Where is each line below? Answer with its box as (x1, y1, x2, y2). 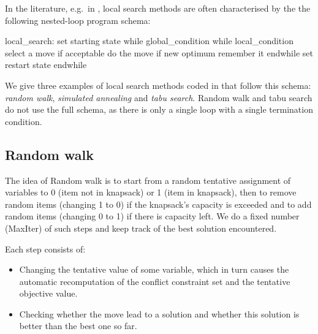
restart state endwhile (5, 58, 87, 71)
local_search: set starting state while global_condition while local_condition (5, 34, 293, 47)
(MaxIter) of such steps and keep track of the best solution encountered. (5, 221, 277, 234)
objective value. (19, 287, 78, 300)
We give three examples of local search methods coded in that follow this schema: (5, 78, 311, 91)
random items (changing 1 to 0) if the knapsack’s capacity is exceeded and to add (5, 197, 312, 210)
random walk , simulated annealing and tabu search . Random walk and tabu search (5, 91, 312, 104)
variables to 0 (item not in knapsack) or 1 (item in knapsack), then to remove (5, 186, 297, 199)
